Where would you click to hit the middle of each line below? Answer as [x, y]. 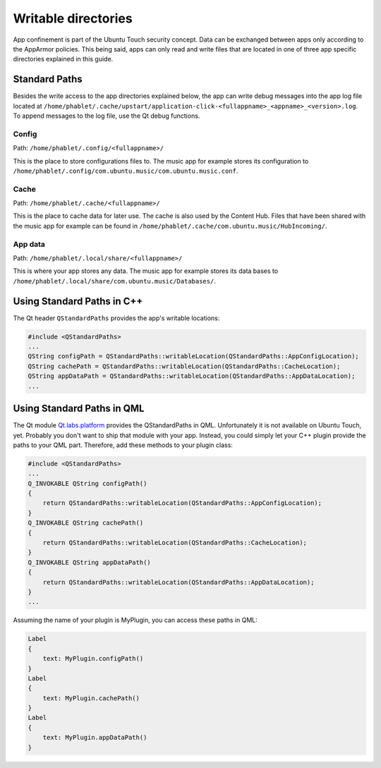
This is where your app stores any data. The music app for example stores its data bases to [146, 271]
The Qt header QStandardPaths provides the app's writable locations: [116, 318]
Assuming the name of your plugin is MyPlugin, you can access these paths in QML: [135, 620]
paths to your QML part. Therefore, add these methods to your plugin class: [123, 445]
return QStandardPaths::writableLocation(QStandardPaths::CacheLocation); [175, 543]
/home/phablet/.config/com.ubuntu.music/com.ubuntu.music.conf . [126, 171]
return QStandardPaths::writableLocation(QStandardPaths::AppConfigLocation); [182, 503]
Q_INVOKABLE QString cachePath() [86, 523]
